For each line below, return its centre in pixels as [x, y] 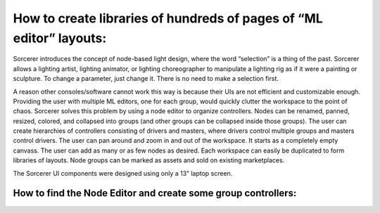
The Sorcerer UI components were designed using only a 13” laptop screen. [123, 173]
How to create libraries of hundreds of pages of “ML [168, 18]
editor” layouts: [60, 38]
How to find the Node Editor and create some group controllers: [155, 193]
